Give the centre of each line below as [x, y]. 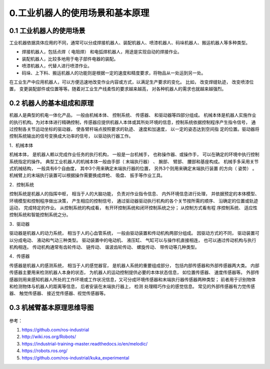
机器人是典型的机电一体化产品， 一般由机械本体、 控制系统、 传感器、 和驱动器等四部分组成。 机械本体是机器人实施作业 [133, 115]
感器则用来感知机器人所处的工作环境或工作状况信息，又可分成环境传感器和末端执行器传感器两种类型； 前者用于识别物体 [132, 279]
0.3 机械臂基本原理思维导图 [51, 308]
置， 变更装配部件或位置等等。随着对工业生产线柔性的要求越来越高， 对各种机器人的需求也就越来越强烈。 [118, 89]
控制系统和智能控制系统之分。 [40, 215]
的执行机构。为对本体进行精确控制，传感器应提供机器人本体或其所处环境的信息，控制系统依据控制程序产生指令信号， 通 [132, 122]
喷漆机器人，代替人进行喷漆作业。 [57, 66]
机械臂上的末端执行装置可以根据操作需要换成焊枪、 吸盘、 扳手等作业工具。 [87, 175]
